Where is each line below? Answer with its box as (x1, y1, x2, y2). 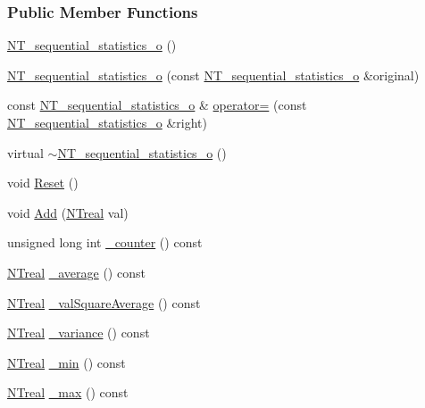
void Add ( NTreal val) (7, 203, 129, 221)
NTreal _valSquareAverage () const (7, 293, 201, 312)
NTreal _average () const (7, 262, 146, 281)
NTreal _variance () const (7, 323, 150, 342)
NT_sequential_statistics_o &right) (7, 113, 207, 131)
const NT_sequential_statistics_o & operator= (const (7, 96, 307, 114)
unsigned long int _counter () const (7, 233, 203, 252)
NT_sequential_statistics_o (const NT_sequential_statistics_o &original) (7, 65, 420, 84)
